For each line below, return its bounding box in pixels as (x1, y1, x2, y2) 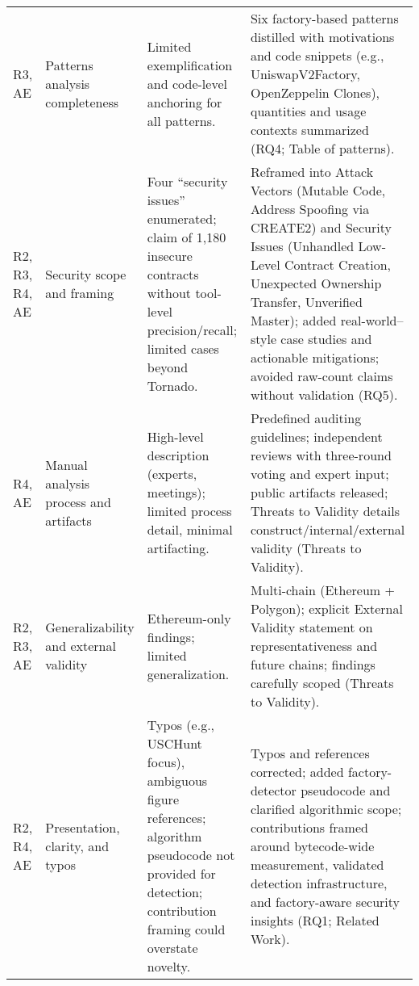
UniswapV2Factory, (250, 65, 360, 83)
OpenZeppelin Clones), (250, 83, 380, 102)
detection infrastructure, (250, 873, 388, 892)
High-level (147, 427, 204, 446)
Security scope (45, 264, 127, 283)
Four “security (147, 171, 228, 191)
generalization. (147, 664, 230, 683)
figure (147, 790, 179, 808)
